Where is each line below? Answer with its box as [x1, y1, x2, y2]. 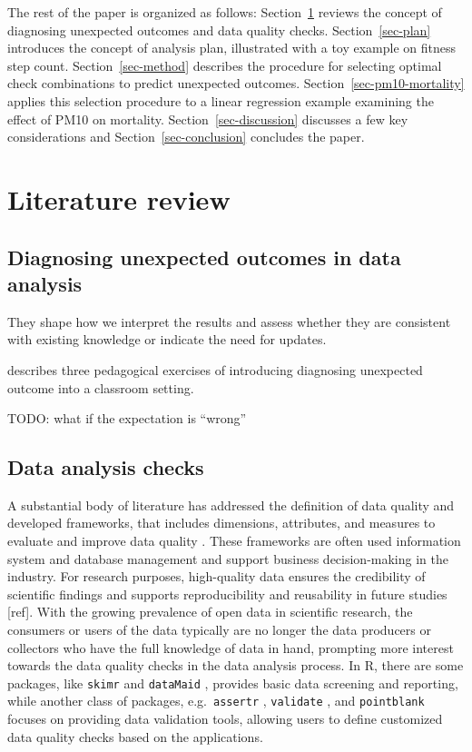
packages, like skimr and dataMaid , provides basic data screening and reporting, [7, 673, 458, 692]
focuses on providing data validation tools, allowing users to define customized [7, 709, 443, 728]
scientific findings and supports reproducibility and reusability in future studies [7, 584, 447, 603]
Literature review [7, 180, 231, 217]
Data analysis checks [7, 453, 204, 481]
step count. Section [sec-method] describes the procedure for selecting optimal [7, 55, 442, 74]
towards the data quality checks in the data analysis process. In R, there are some [7, 656, 464, 675]
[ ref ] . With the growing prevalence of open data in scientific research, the [7, 602, 413, 621]
